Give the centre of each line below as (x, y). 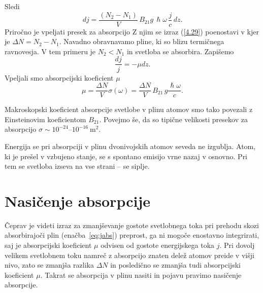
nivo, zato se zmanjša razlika (49, 265)
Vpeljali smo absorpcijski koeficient (59, 77)
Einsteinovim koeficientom (45, 119)
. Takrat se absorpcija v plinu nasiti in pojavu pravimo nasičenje (141, 274)
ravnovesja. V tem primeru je (50, 51)
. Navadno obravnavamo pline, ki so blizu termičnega (142, 41)
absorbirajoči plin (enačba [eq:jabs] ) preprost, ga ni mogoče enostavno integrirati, (132, 235)
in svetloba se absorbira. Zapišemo (180, 51)
